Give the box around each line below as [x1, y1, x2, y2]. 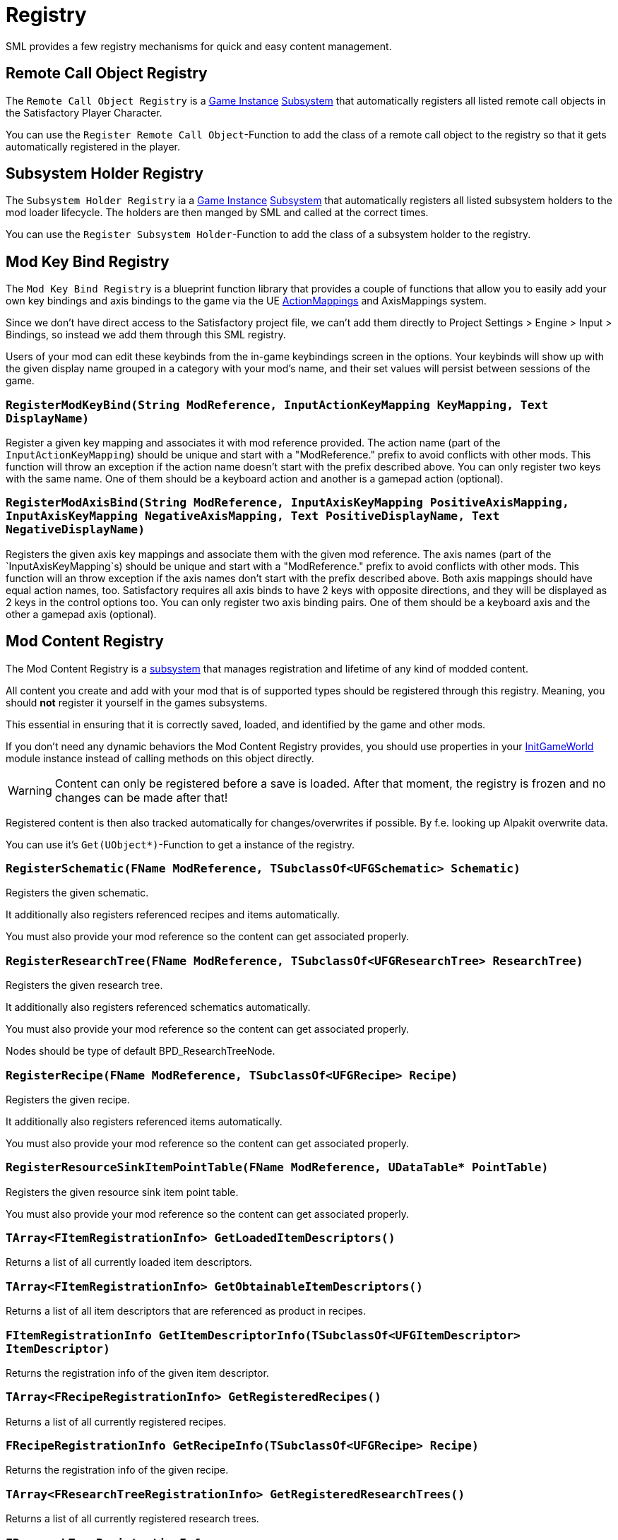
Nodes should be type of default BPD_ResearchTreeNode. [6, 1045, 275, 1058]
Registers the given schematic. [6, 887, 149, 899]
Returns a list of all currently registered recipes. [6, 1415, 227, 1428]
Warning [8, 783, 52, 798]
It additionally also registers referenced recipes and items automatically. [6, 908, 340, 921]
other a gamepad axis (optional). [6, 608, 157, 620]
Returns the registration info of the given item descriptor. [6, 1366, 269, 1379]
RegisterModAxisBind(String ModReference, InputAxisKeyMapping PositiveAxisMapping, [6, 496, 569, 510]
